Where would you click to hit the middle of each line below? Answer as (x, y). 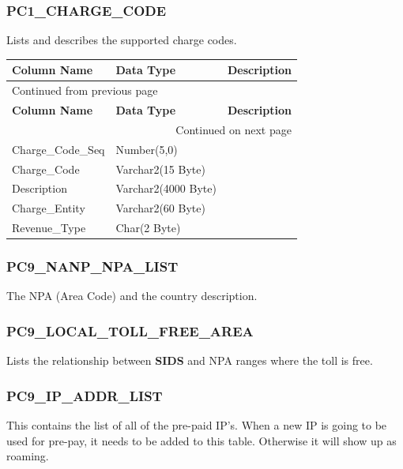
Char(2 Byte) (148, 228)
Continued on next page (234, 129)
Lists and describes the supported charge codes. (122, 40)
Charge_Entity (49, 208)
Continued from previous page (85, 90)
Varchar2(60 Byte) (160, 208)
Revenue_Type (49, 228)
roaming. (28, 456)
